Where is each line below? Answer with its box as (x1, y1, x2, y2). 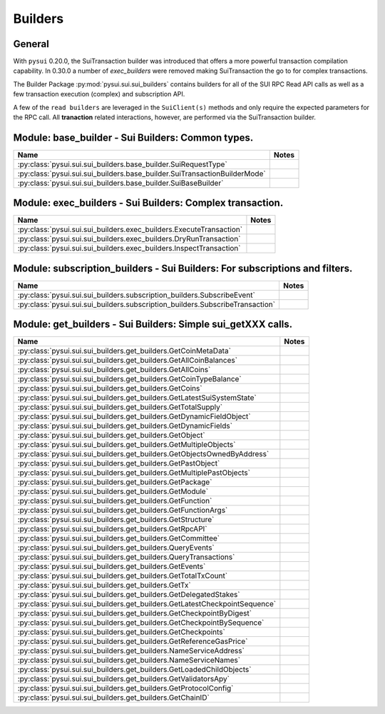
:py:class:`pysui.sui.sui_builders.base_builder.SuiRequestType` (17, 159, 227, 169)
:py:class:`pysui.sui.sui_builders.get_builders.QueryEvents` (17, 543, 215, 553)
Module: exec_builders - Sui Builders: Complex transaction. (13, 197, 284, 209)
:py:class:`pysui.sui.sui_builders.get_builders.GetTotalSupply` (17, 402, 223, 412)
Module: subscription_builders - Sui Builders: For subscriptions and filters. (13, 262, 353, 274)
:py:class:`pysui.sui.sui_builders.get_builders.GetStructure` (17, 515, 215, 525)
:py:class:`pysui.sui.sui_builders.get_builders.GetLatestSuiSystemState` (17, 393, 257, 403)
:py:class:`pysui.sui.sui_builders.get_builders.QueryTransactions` (17, 552, 235, 562)
